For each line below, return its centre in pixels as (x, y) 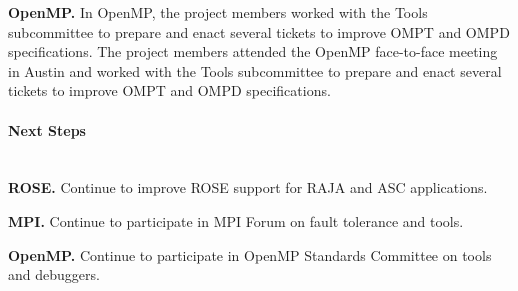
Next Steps (47, 129)
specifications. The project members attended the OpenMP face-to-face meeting (253, 51)
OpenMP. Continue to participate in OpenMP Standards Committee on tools (250, 254)
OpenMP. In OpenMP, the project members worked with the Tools (218, 12)
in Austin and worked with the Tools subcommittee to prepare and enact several (255, 70)
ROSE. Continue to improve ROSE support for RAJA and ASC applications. (248, 187)
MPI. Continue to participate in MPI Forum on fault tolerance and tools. (236, 220)
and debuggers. (54, 274)
